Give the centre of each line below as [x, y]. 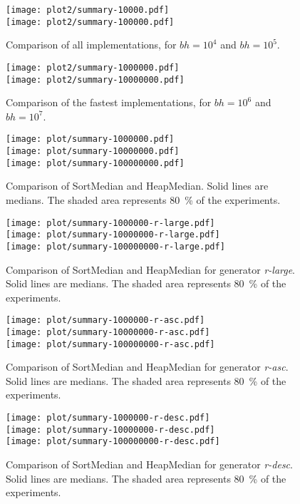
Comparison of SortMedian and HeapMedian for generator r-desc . [149, 464]
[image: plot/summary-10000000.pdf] [93, 151]
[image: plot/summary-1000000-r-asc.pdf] [105, 320]
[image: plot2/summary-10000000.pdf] [95, 79]
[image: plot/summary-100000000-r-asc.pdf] [110, 344]
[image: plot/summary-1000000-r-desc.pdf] [108, 418]
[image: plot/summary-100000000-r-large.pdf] [115, 246]
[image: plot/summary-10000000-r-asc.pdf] [108, 332]
